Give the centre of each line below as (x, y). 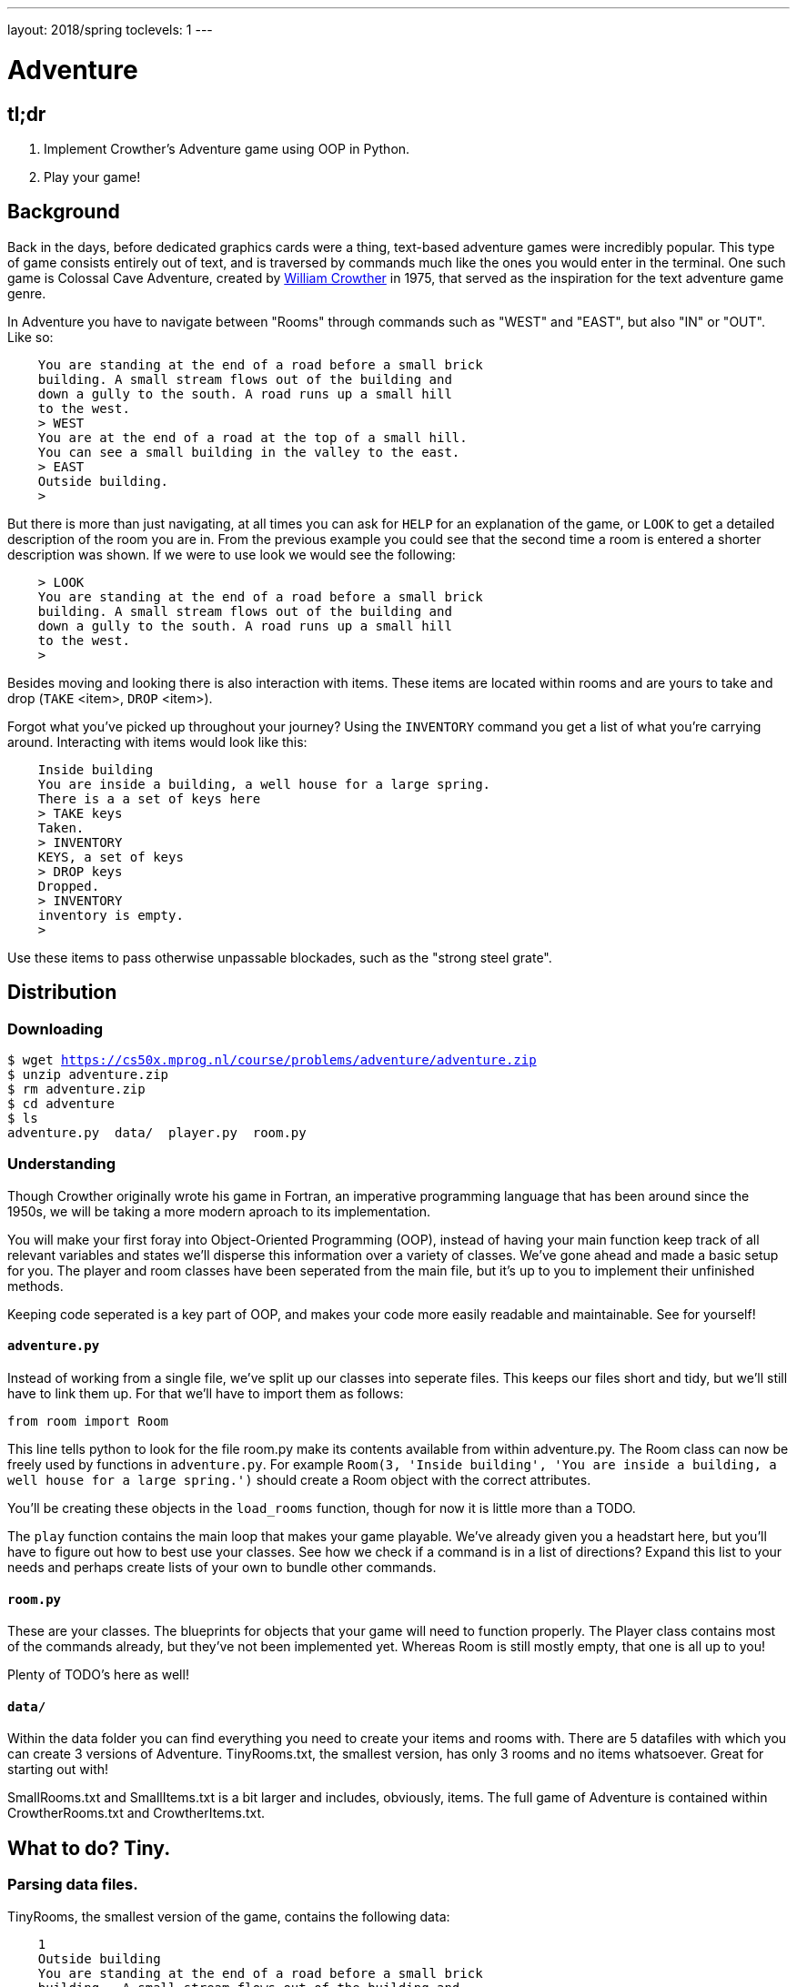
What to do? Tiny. (89, 1848)
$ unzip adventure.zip (88, 1074)
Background (64, 212)
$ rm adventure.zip (76, 1089)
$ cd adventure (61, 1103)
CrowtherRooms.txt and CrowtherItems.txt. (136, 1813)
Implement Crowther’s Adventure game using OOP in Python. (227, 148)
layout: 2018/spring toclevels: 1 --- (110, 30)
